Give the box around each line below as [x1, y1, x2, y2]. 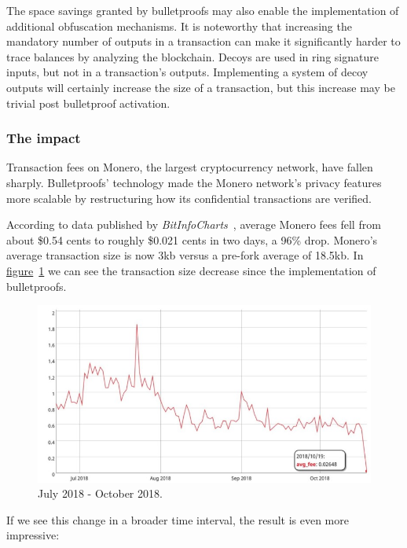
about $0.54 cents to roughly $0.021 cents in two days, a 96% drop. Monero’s [6, 231, 378, 248]
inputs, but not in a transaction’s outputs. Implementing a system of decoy [6, 64, 368, 80]
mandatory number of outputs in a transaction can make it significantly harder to [6, 33, 401, 50]
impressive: [6, 527, 60, 543]
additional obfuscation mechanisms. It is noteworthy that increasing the [6, 17, 352, 34]
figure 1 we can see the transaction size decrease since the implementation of [6, 262, 376, 278]
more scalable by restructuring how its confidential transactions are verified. [6, 189, 372, 206]
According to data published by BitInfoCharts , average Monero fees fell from [6, 216, 381, 233]
